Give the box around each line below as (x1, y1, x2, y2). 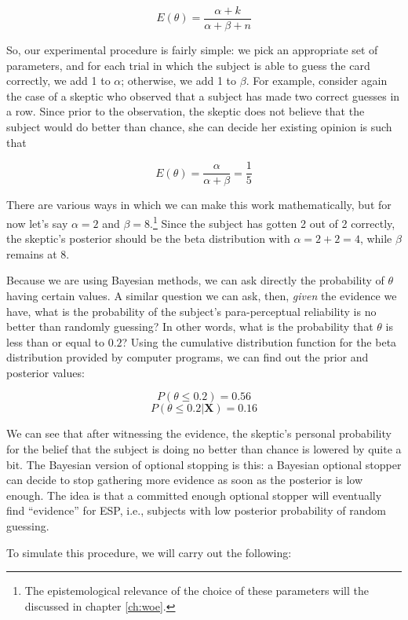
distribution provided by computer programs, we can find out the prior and (6, 349, 369, 365)
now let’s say (6, 215, 68, 231)
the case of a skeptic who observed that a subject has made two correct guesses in (6, 87, 400, 104)
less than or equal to (6, 333, 105, 350)
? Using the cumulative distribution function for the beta (122, 333, 397, 350)
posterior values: (6, 364, 85, 380)
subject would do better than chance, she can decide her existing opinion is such (6, 119, 392, 135)
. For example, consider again (246, 72, 388, 89)
